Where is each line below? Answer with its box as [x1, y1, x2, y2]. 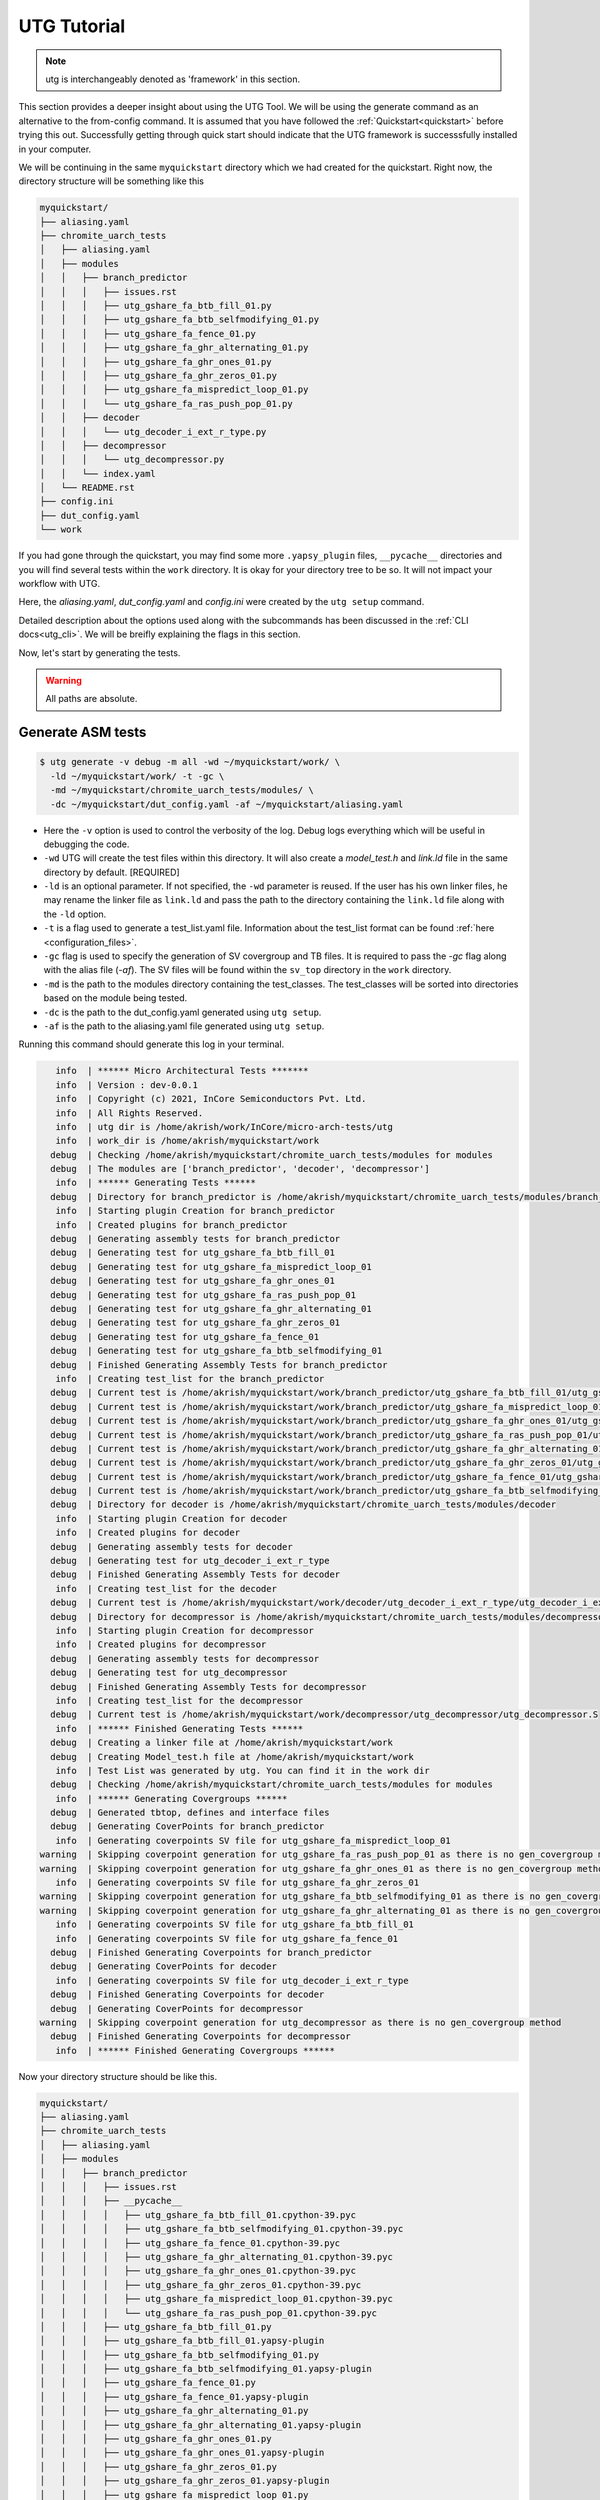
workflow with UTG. [18, 578, 101, 590]
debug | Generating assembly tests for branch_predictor [50, 1233, 341, 1245]
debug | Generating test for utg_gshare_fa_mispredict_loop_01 [50, 1261, 372, 1272]
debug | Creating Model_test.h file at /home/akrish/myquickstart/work [50, 1751, 415, 1762]
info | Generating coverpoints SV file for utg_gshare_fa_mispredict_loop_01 [55, 1835, 452, 1846]
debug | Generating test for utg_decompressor [50, 1667, 288, 1679]
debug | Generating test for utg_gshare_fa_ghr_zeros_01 [50, 1317, 341, 1329]
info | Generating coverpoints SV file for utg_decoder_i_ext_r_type [55, 1975, 409, 1986]
